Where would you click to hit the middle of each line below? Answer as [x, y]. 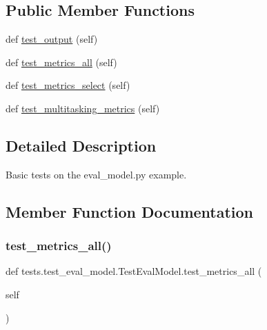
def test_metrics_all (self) [61, 62]
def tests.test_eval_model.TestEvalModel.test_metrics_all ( [134, 271]
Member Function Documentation [130, 211]
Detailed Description [81, 145]
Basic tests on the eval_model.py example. [96, 174]
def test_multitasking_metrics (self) [83, 108]
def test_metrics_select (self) [68, 85]
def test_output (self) [52, 39]
